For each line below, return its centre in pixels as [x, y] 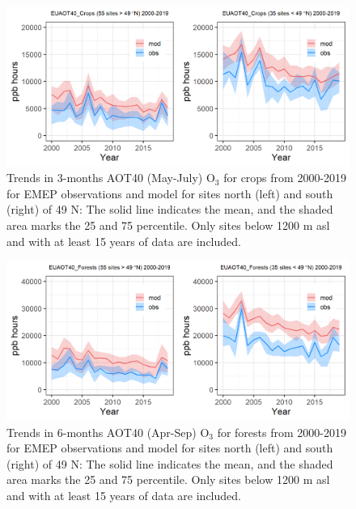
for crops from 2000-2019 [285, 178]
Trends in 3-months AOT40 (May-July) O [111, 178]
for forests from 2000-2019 [282, 432]
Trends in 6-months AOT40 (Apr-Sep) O [108, 432]
